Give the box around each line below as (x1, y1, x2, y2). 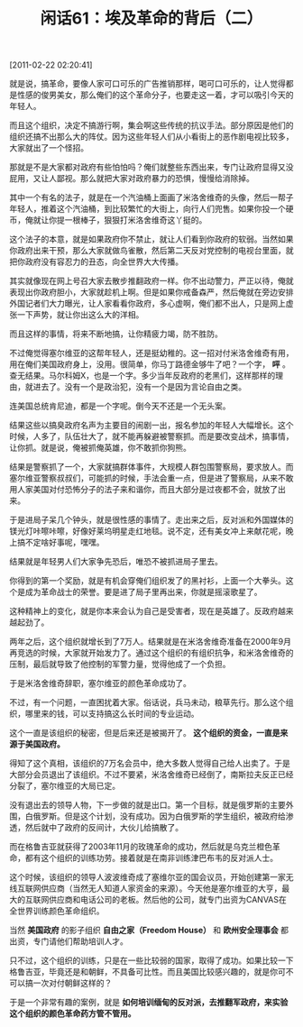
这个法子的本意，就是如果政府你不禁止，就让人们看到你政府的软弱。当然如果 (9, 234, 294, 244)
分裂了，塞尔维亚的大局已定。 (9, 781, 120, 792)
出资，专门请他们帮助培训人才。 (9, 936, 128, 947)
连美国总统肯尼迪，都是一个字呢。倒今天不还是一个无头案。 (9, 400, 231, 411)
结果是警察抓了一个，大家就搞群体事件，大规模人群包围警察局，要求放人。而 (9, 462, 294, 472)
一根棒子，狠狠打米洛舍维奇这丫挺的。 (64, 215, 207, 225)
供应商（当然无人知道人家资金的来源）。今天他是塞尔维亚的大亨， (40, 883, 282, 894)
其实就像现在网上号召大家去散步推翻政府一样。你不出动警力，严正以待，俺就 (9, 276, 294, 287)
